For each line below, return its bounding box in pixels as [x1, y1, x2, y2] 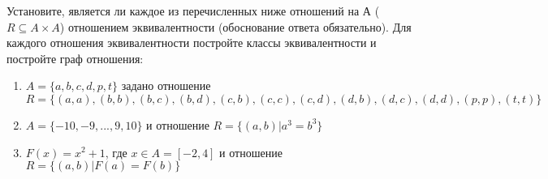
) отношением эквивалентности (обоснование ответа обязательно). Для [59, 18, 412, 35]
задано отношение [121, 77, 211, 94]
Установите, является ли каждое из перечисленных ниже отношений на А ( [6, 2, 380, 19]
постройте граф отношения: [6, 49, 144, 66]
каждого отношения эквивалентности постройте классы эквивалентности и [6, 34, 377, 51]
